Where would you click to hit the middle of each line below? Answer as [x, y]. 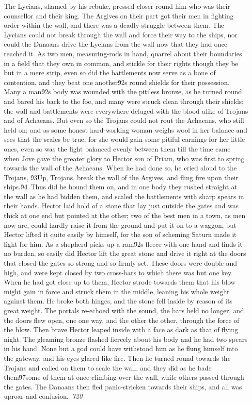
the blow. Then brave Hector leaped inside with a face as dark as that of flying [121, 329]
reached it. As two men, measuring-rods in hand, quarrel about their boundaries [123, 53]
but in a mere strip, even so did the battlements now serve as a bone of [110, 73]
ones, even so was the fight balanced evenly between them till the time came [117, 148]
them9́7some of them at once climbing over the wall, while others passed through [124, 377]
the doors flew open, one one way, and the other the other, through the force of [122, 320]
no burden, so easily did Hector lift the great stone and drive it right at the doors [125, 253]
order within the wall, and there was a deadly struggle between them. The [114, 25]
